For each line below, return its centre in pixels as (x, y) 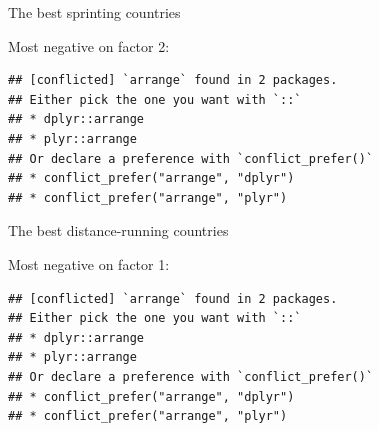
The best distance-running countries (118, 230)
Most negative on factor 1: (89, 263)
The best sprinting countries (94, 12)
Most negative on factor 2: (89, 45)
